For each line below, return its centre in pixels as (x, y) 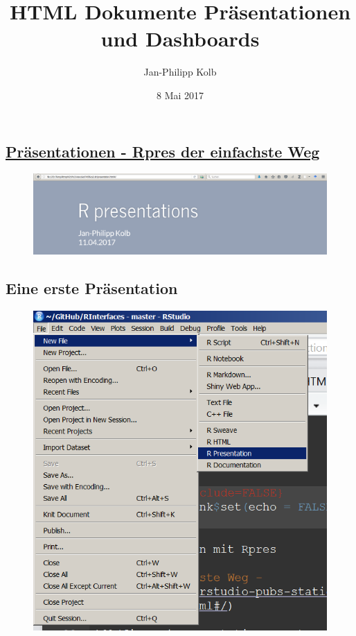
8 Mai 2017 (180, 95)
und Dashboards (180, 38)
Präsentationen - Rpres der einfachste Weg (163, 151)
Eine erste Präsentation (92, 288)
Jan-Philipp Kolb (180, 72)
